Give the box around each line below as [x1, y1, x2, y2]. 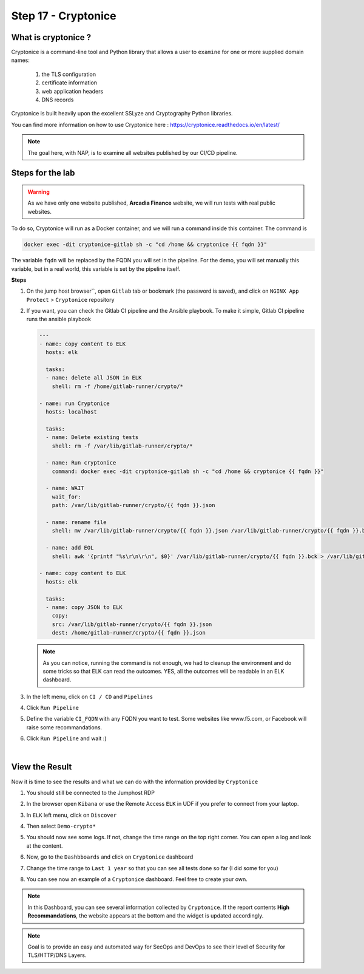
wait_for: [52, 493, 81, 500]
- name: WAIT [45, 485, 84, 492]
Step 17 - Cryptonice [11, 9, 116, 22]
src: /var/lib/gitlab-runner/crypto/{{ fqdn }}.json [52, 621, 212, 628]
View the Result [11, 762, 72, 772]
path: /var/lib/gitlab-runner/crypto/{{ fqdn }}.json [52, 502, 215, 509]
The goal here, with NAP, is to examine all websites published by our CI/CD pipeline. [27, 149, 238, 156]
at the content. [26, 842, 63, 850]
